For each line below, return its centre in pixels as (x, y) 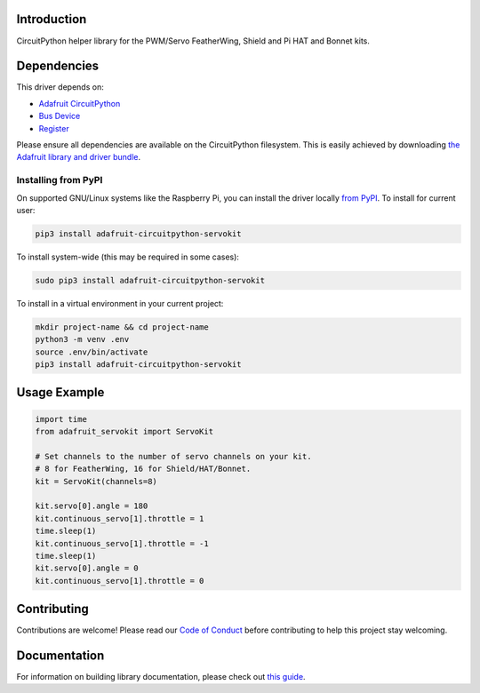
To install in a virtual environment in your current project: (120, 303)
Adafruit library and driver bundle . (79, 157)
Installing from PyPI (60, 180)
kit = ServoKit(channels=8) (96, 481)
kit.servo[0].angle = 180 (92, 506)
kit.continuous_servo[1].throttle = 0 (120, 581)
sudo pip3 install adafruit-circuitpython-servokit (150, 280)
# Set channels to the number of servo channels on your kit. (173, 456)
